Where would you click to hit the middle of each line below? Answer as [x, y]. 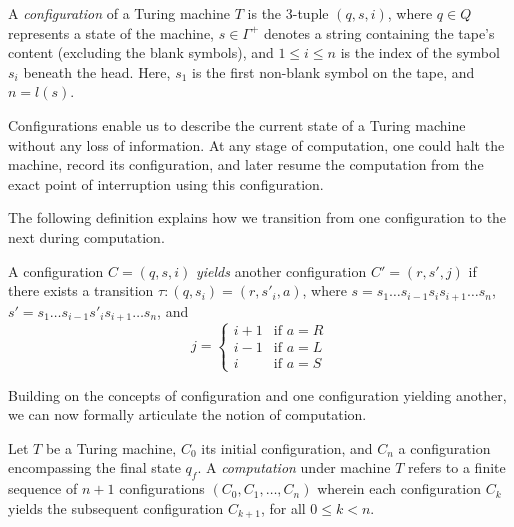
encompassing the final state [94, 467]
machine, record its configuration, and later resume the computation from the [246, 164]
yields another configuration [281, 270]
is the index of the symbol [420, 52]
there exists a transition [81, 290]
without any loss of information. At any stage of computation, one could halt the [256, 144]
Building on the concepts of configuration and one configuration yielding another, [257, 394]
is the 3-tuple [288, 13]
